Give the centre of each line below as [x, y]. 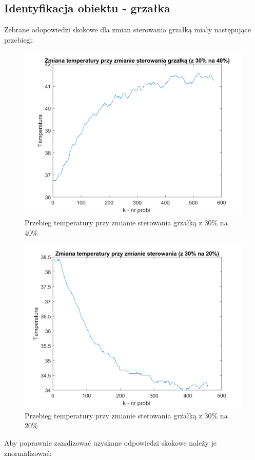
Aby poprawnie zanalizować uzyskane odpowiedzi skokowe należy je [110, 442]
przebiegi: [19, 39]
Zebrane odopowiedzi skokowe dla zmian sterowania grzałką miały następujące [128, 30]
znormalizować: [28, 453]
